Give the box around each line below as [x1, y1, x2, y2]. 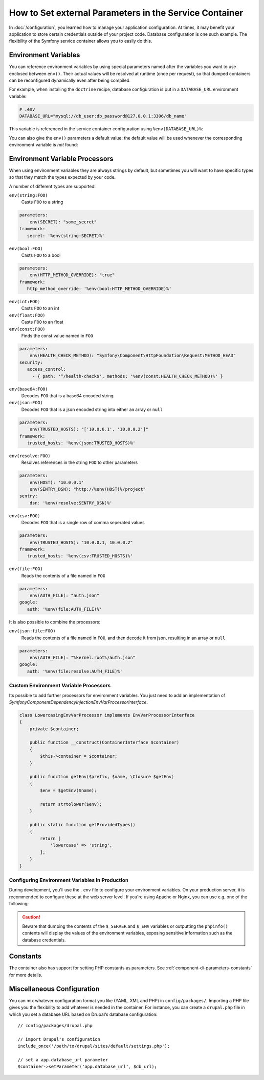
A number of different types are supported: [9, 183, 96, 189]
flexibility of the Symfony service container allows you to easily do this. [9, 38, 153, 44]
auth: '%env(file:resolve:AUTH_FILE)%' [27, 669, 123, 674]
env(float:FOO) [9, 312, 46, 318]
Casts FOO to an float [21, 319, 64, 325]
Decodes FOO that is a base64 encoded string [21, 392, 114, 399]
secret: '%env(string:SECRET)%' [27, 233, 105, 239]
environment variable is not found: [9, 142, 78, 147]
